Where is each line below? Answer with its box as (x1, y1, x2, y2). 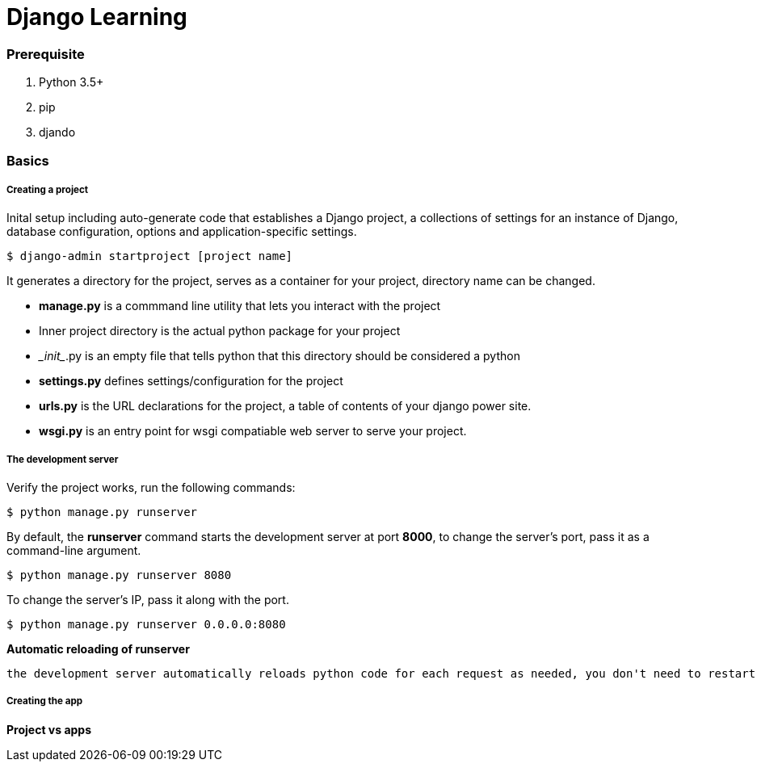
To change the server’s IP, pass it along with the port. (6, 593, 289, 607)
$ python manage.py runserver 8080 (6, 569, 232, 582)
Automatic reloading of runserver (6, 642, 190, 657)
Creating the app (6, 695, 83, 707)
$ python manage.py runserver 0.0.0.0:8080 (6, 618, 286, 632)
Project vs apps (6, 722, 91, 737)
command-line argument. (6, 543, 141, 558)
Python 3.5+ (39, 75, 104, 90)
